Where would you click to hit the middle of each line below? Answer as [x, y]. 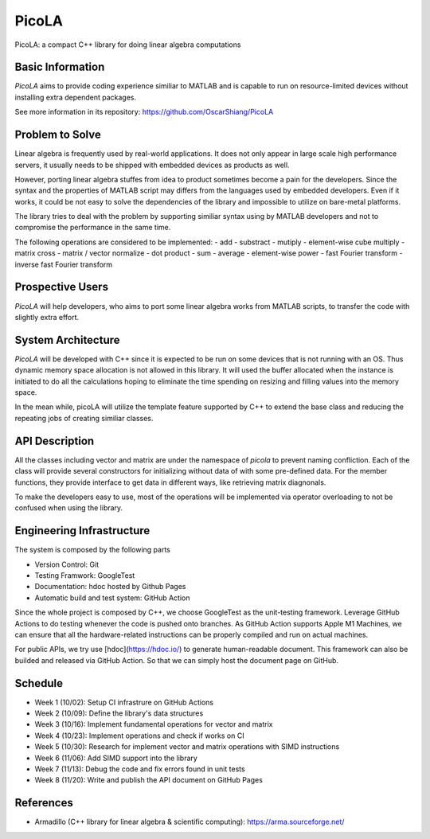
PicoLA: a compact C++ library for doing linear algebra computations [128, 45]
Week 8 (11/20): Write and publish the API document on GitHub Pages [149, 780]
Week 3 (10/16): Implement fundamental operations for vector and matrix [154, 724]
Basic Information [60, 67]
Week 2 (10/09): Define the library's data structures [119, 713]
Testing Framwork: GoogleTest [85, 575]
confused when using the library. [69, 508]
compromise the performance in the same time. [93, 228]
